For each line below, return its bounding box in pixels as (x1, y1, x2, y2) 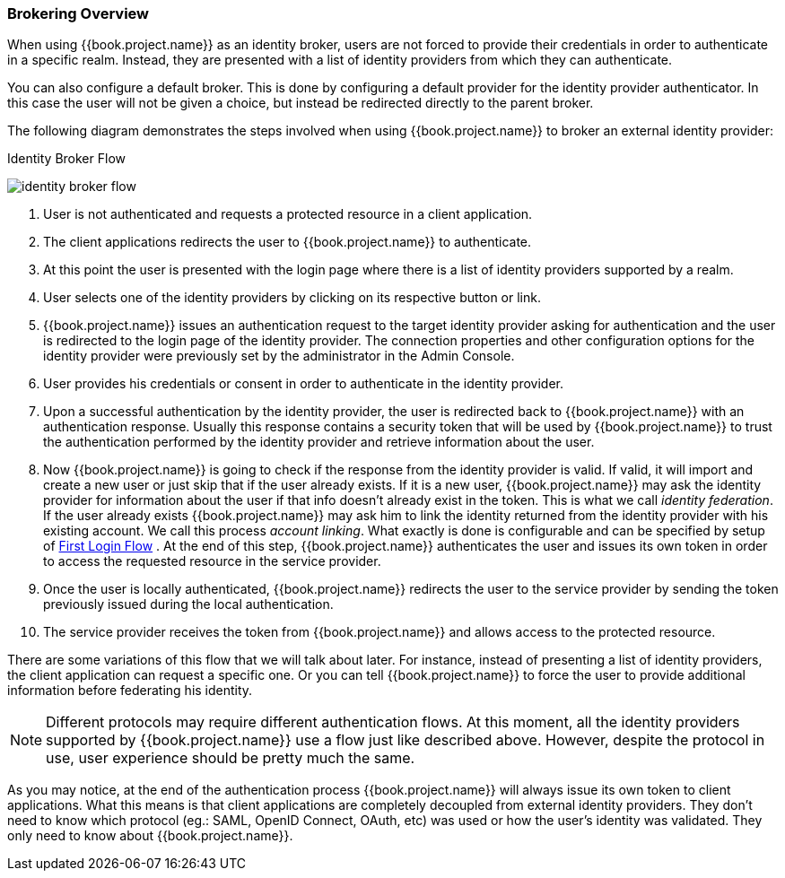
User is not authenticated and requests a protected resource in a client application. (43, 206, 533, 222)
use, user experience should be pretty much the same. (46, 749, 415, 768)
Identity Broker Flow (7, 151, 126, 167)
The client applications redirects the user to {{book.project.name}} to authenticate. (43, 234, 532, 250)
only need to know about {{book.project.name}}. (7, 828, 293, 844)
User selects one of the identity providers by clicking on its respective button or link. (43, 290, 541, 306)
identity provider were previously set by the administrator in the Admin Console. (43, 348, 515, 364)
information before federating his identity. (7, 682, 253, 699)
